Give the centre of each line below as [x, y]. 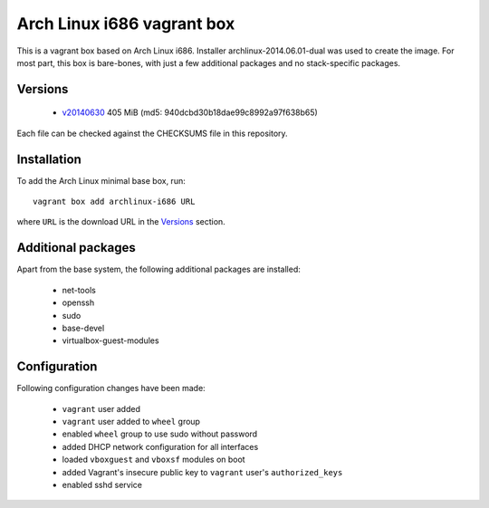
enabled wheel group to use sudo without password [160, 434]
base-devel [83, 328]
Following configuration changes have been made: [111, 388]
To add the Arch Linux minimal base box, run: [101, 180]
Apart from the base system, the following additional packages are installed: [158, 269]
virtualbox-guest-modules [110, 340]
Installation [49, 159]
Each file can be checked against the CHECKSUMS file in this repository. [153, 133]
